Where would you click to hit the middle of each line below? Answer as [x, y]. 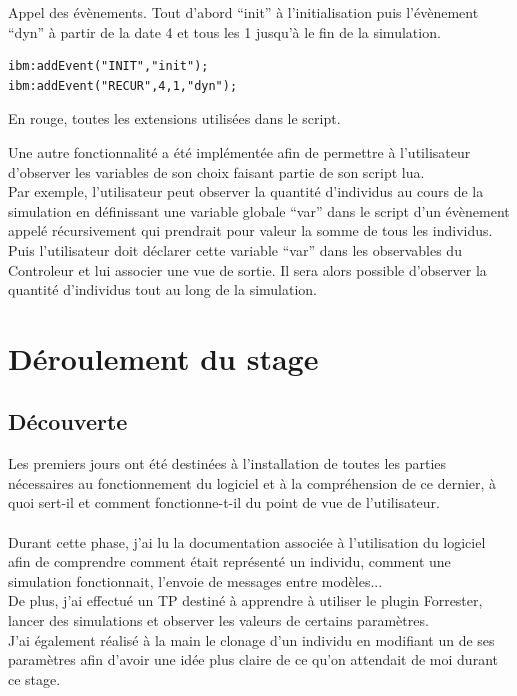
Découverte [68, 421]
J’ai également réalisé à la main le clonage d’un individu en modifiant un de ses [251, 639]
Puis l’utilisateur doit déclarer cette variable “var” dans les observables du [235, 249]
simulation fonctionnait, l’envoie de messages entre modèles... [195, 580]
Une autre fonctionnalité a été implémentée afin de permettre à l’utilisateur [239, 151]
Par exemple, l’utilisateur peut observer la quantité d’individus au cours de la [246, 191]
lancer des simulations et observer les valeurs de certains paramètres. [218, 620]
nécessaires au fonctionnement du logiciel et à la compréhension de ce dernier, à [252, 482]
